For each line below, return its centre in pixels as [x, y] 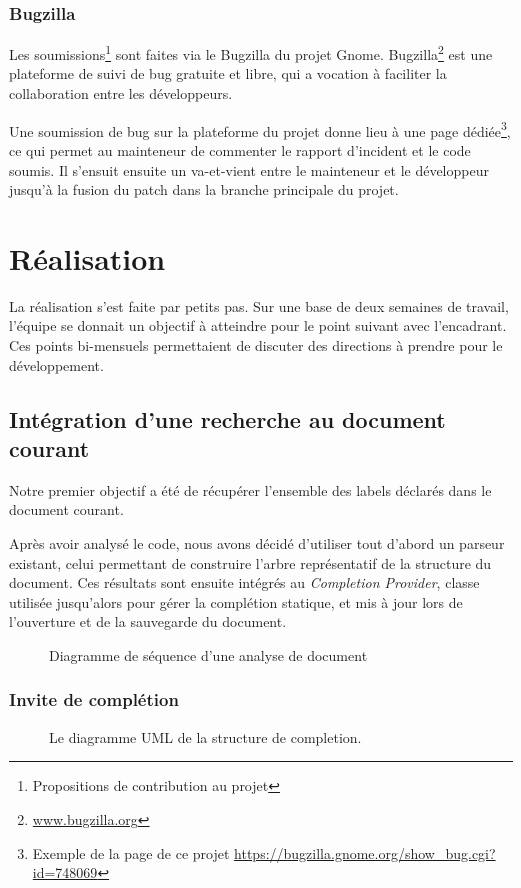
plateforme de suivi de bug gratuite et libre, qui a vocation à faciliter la [228, 73]
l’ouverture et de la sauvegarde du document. [148, 621]
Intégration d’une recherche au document [227, 418]
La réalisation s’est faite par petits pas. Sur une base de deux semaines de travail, [259, 305]
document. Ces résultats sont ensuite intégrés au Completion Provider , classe [244, 582]
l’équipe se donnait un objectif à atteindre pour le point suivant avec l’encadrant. [258, 325]
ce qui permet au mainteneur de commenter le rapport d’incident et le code [240, 149]
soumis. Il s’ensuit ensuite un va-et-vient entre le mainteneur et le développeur [249, 169]
